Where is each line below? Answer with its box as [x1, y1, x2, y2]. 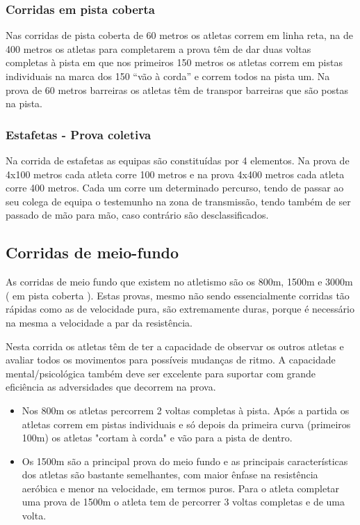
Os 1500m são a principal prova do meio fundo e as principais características [22, 453, 348, 468]
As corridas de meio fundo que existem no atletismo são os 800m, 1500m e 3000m [6, 274, 353, 289]
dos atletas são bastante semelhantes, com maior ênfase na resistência [22, 467, 318, 482]
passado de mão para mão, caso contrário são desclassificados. [6, 207, 269, 222]
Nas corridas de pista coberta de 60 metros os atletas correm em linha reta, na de [6, 28, 353, 42]
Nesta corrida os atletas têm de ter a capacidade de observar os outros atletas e [6, 338, 344, 353]
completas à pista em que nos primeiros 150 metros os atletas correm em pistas [6, 55, 343, 70]
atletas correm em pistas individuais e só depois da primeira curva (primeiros [22, 416, 351, 431]
